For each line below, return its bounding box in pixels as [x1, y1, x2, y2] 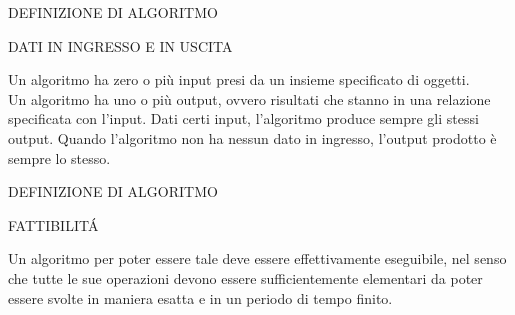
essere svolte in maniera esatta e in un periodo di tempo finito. [8, 287, 393, 308]
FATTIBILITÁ [8, 214, 99, 235]
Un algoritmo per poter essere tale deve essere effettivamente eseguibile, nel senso [8, 248, 507, 269]
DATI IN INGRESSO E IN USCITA [8, 35, 233, 56]
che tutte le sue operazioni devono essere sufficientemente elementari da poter [8, 267, 483, 288]
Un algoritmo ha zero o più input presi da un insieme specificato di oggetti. [8, 69, 470, 90]
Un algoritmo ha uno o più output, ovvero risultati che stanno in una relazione [8, 88, 491, 109]
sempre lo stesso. [8, 147, 111, 168]
